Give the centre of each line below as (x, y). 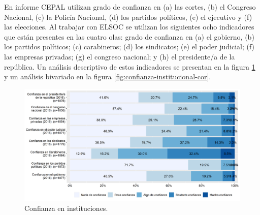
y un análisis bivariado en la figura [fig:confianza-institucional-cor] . (108, 76)
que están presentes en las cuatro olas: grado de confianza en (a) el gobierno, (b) (129, 36)
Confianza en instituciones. (66, 208)
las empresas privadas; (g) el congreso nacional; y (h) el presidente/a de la (120, 56)
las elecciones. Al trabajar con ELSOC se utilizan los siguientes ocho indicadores (129, 27)
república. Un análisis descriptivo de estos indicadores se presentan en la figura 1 (130, 66)
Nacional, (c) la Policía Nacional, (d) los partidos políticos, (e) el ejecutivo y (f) (128, 17)
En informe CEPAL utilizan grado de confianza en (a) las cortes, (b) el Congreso (130, 7)
